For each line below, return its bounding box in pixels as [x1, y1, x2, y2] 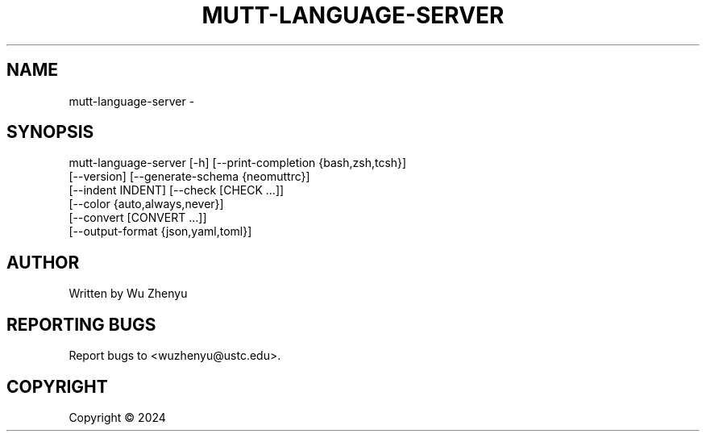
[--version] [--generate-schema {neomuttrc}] [69, 169, 310, 184]
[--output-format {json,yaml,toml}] [69, 224, 252, 239]
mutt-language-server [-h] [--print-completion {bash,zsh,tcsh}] [69, 156, 407, 170]
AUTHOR [6, 252, 80, 273]
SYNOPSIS [6, 122, 94, 143]
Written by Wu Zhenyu [69, 286, 188, 301]
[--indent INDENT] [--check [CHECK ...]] [69, 183, 284, 198]
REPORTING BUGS [6, 314, 156, 335]
